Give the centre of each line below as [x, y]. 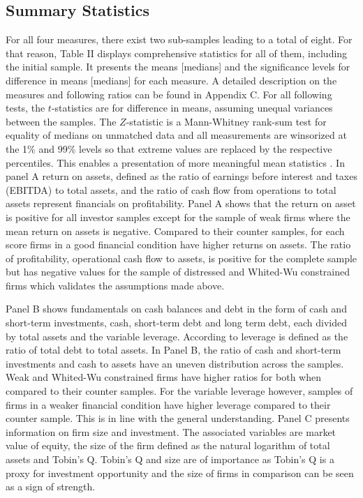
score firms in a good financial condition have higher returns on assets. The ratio [178, 244]
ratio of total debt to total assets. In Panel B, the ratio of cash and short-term [173, 350]
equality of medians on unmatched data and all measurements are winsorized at [176, 135]
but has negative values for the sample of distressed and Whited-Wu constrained [178, 272]
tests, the [25, 108]
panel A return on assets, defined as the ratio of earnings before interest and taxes [181, 176]
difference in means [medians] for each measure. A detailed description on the [171, 80]
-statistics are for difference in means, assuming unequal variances [192, 108]
